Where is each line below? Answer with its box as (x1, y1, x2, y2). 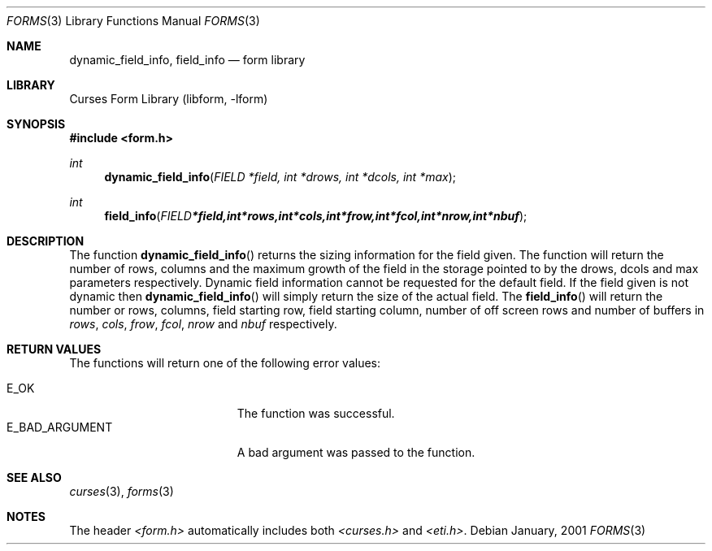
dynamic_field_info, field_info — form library (69, 53, 306, 67)
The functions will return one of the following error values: (69, 356, 380, 370)
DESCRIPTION (7, 234, 85, 248)
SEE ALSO (7, 471, 62, 484)
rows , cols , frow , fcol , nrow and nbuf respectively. (69, 317, 337, 331)
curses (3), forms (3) (69, 484, 174, 498)
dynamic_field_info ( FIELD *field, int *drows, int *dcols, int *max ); (104, 170, 456, 184)
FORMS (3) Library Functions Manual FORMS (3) (7, 14, 260, 28)
